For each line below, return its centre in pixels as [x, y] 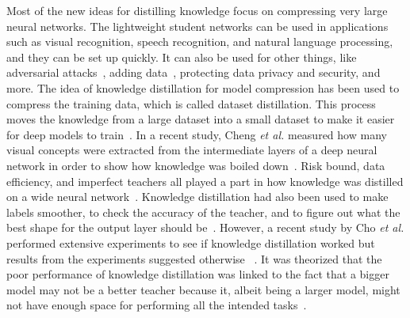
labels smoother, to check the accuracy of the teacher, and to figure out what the [203, 212]
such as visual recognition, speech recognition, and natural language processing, [200, 42]
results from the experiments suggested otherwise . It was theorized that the [194, 258]
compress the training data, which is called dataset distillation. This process [191, 103]
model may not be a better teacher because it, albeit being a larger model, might [203, 289]
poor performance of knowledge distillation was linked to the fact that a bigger [198, 274]
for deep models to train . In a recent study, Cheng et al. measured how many [197, 134]
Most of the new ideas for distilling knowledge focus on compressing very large [197, 10]
